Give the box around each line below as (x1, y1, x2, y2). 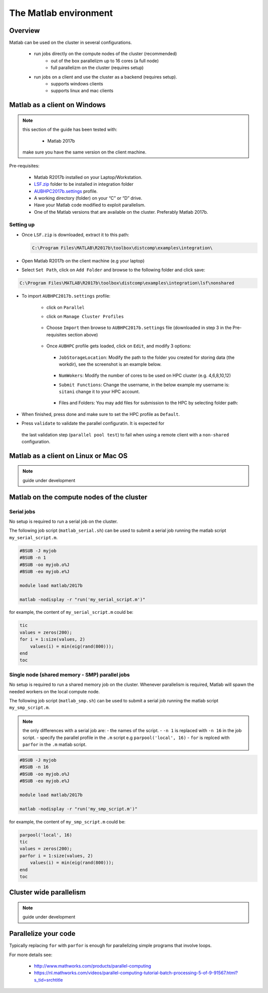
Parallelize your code (9, 929, 76, 938)
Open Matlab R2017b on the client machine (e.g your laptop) (21, 257, 145, 263)
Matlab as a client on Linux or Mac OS (9, 451, 128, 460)
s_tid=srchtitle (34, 977, 63, 983)
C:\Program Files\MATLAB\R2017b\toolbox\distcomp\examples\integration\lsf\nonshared (19, 280, 234, 286)
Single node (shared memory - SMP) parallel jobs (9, 671, 130, 678)
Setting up (9, 221, 35, 228)
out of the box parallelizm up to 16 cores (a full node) (51, 58, 159, 64)
